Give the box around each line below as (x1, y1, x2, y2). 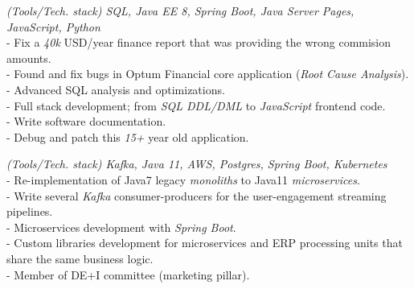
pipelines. (6, 203, 53, 220)
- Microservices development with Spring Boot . (6, 218, 236, 235)
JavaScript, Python (6, 18, 100, 35)
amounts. (6, 49, 51, 66)
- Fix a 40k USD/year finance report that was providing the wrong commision (6, 34, 391, 51)
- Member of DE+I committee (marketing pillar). (6, 266, 250, 283)
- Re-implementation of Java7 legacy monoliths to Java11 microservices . (6, 171, 360, 188)
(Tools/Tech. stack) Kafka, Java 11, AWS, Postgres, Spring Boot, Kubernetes (6, 155, 387, 172)
